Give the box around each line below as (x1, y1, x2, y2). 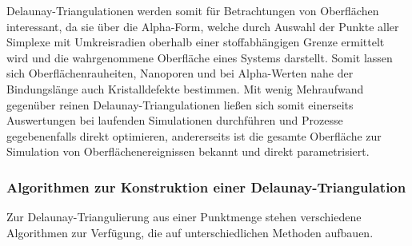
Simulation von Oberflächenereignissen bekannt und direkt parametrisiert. (6, 143, 370, 160)
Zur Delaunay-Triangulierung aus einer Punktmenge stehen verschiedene (6, 208, 362, 225)
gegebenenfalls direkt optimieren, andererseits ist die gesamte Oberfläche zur (6, 127, 382, 144)
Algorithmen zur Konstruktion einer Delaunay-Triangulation (6, 177, 406, 196)
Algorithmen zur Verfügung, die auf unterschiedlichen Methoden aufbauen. (6, 224, 374, 240)
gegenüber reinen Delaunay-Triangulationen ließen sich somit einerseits (6, 96, 354, 113)
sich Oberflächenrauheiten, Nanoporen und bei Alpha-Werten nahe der (6, 65, 354, 81)
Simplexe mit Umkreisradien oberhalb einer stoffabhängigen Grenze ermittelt (6, 34, 385, 50)
